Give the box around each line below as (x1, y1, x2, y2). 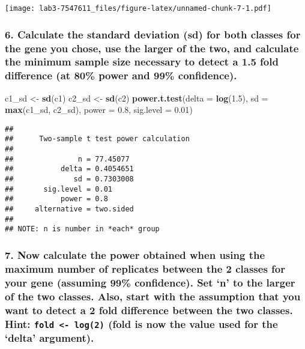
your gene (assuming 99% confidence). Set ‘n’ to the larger (5, 275, 295, 290)
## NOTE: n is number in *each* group (5, 225, 160, 234)
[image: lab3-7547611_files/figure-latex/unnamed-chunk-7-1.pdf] (5, 4, 271, 13)
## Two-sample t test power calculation (5, 135, 190, 144)
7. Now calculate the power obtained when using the (5, 247, 265, 262)
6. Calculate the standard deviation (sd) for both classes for (5, 26, 301, 41)
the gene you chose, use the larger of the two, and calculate (5, 40, 299, 55)
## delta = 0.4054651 (5, 165, 134, 174)
